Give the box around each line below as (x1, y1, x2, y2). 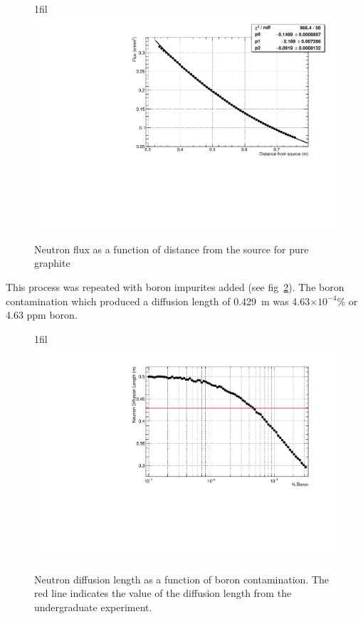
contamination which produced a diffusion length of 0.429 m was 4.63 (6, 293, 310, 308)
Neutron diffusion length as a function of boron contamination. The (34, 571, 330, 586)
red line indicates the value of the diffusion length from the (34, 586, 292, 601)
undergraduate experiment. (34, 599, 152, 614)
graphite (34, 255, 70, 270)
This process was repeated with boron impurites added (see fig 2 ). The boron (6, 280, 344, 295)
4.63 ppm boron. (6, 307, 78, 322)
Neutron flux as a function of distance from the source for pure (34, 241, 309, 256)
